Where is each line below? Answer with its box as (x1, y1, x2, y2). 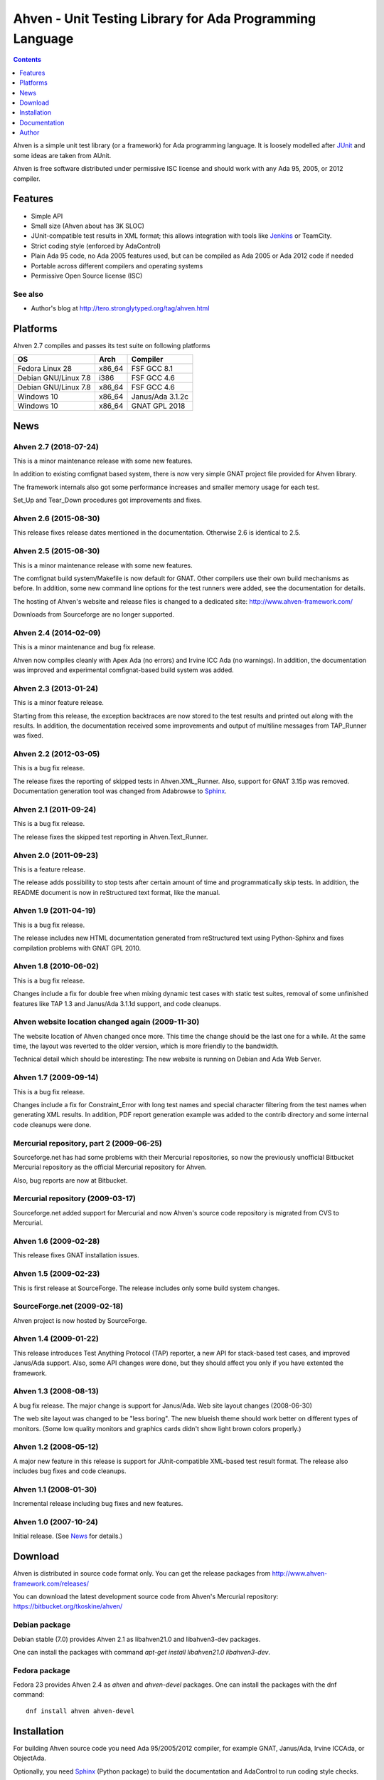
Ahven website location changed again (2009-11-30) (13, 1017, 200, 1027)
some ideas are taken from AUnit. (13, 151, 112, 159)
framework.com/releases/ (13, 1579, 89, 1588)
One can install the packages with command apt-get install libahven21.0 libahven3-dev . (13, 1648, 270, 1656)
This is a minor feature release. (13, 698, 105, 707)
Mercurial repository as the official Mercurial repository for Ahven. (13, 1163, 207, 1171)
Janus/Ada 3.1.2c (131, 392, 188, 402)
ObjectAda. (13, 1754, 46, 1762)
